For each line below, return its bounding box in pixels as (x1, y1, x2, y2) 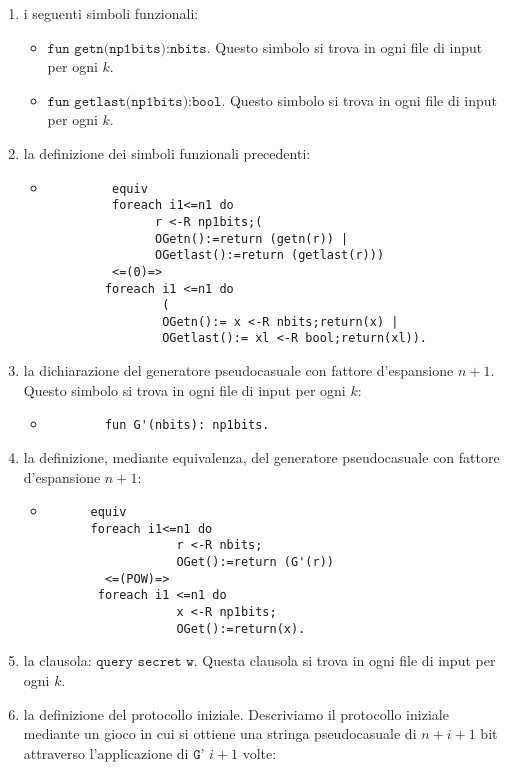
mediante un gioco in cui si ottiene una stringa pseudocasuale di (23, 723, 417, 744)
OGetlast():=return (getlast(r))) (154, 248, 385, 263)
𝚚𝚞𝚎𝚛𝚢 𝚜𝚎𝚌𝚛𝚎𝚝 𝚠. (96, 655, 198, 670)
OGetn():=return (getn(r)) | (154, 231, 349, 246)
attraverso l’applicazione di (23, 742, 189, 763)
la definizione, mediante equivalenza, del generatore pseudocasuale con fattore (23, 446, 500, 467)
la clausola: (23, 650, 92, 671)
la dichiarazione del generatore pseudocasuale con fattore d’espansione (23, 360, 454, 381)
